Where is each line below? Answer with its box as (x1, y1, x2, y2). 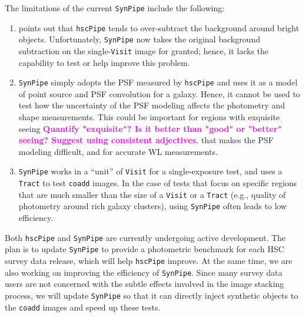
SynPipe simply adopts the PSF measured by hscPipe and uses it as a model (18, 76, 298, 88)
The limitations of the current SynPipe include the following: (5, 2, 225, 14)
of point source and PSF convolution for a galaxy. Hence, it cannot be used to (18, 87, 300, 100)
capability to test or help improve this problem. (18, 56, 190, 68)
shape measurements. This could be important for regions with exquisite (18, 111, 280, 123)
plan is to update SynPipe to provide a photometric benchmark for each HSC (5, 243, 284, 255)
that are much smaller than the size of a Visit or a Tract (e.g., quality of (18, 188, 286, 200)
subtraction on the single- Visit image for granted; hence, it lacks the (18, 44, 269, 57)
